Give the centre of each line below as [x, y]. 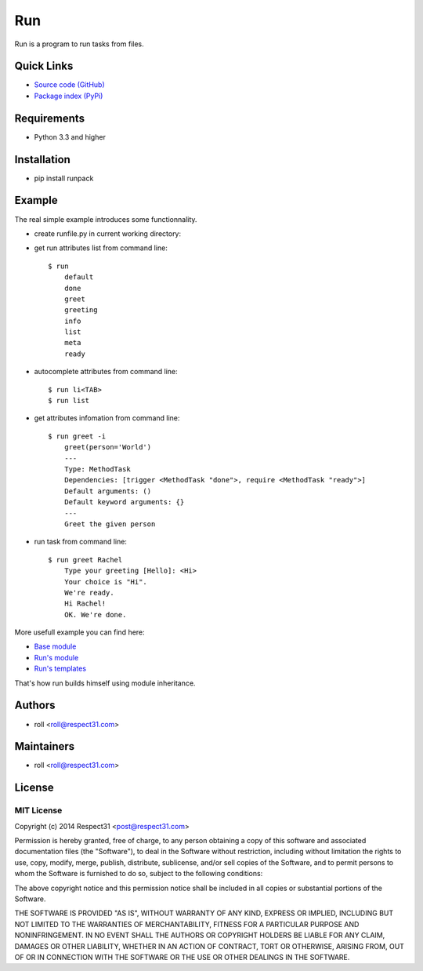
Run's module [56, 657]
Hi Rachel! [85, 604]
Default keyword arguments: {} [124, 502]
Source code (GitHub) [69, 85]
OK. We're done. [95, 615]
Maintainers [45, 746]
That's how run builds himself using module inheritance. [105, 683]
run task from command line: [80, 542]
